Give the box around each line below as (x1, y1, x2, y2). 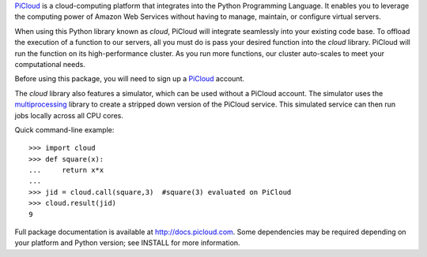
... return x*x (28, 166, 104, 175)
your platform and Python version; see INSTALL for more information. (14, 238, 240, 248)
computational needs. (14, 59, 86, 69)
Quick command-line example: (14, 125, 115, 134)
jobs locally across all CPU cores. (14, 110, 124, 120)
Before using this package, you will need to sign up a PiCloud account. (14, 74, 245, 84)
